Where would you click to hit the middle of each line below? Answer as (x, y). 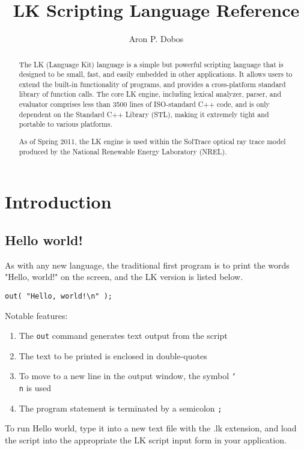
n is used (35, 388)
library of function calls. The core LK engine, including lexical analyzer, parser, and (150, 94)
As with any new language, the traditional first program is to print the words (147, 265)
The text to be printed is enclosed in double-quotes (113, 355)
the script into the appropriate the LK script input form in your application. (146, 439)
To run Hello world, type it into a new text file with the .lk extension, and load (151, 428)
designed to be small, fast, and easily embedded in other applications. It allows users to (156, 74)
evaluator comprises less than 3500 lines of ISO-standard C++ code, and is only (144, 104)
